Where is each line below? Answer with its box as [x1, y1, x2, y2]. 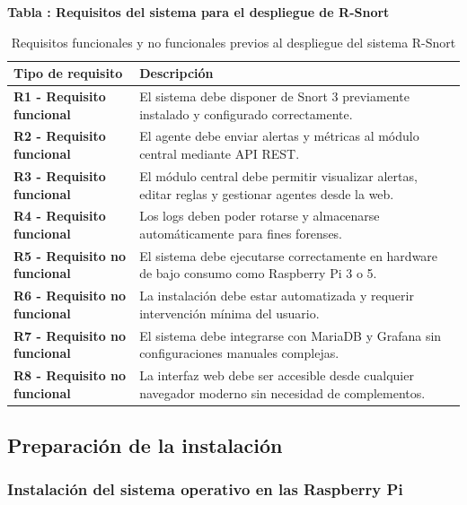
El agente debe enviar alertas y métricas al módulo [139, 126, 419, 145]
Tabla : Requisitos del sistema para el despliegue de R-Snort [7, 3, 390, 21]
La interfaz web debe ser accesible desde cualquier [139, 366, 414, 385]
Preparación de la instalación [7, 431, 283, 459]
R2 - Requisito [13, 126, 106, 145]
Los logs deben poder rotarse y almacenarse [139, 206, 380, 225]
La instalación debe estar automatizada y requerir [139, 286, 414, 305]
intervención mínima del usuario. [139, 303, 320, 322]
